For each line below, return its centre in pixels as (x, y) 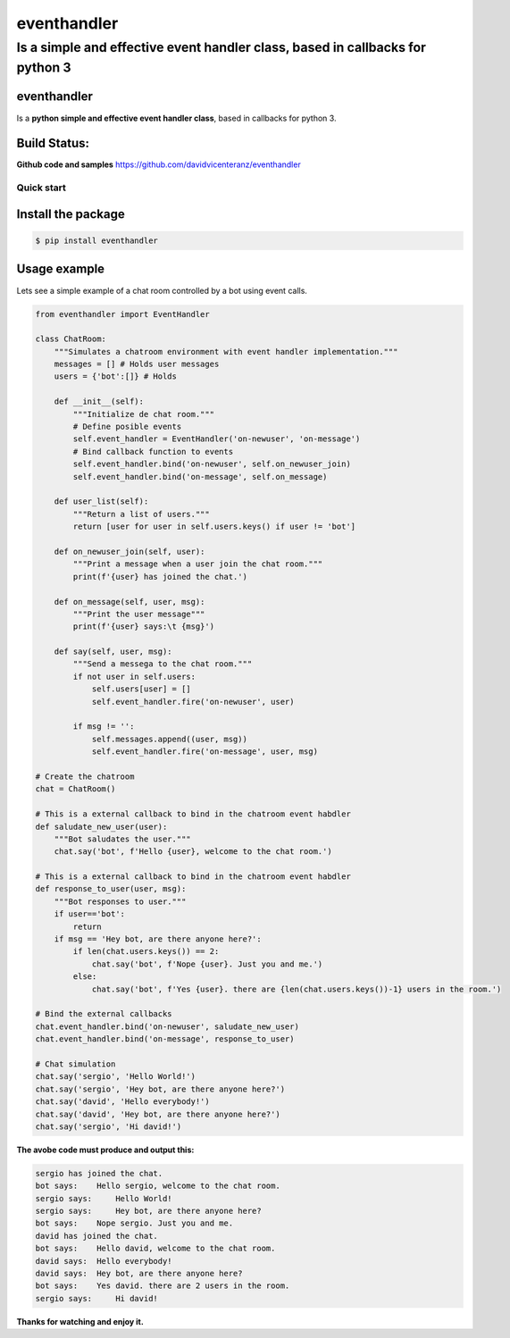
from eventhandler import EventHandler (122, 314)
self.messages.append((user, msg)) (169, 739)
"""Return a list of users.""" (141, 514)
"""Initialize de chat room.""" (143, 414)
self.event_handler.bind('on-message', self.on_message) (200, 477)
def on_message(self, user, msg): (130, 602)
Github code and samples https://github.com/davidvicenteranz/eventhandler (159, 164)
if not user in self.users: (134, 676)
